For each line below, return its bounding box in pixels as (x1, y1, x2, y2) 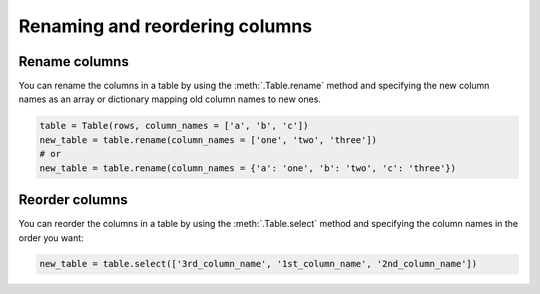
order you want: (18, 231, 84, 244)
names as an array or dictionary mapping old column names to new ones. (18, 93, 322, 105)
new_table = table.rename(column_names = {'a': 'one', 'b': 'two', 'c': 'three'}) (39, 162, 457, 174)
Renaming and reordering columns (18, 15, 313, 37)
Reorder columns (18, 191, 129, 209)
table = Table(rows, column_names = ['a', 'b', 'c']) (39, 120, 309, 132)
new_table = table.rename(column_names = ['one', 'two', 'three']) (39, 134, 378, 145)
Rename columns (18, 53, 129, 70)
